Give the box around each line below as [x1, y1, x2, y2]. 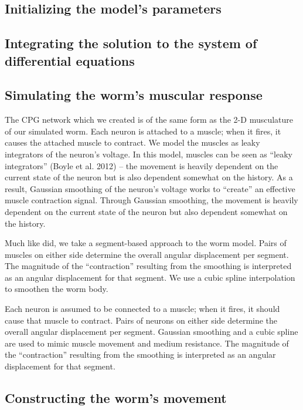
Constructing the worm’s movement [5, 389, 227, 407]
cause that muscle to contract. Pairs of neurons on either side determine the [5, 314, 278, 326]
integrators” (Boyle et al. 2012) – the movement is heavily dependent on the [5, 159, 278, 172]
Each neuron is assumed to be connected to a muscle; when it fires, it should [5, 303, 280, 315]
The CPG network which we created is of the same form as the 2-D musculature [5, 113, 294, 126]
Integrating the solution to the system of [5, 34, 257, 52]
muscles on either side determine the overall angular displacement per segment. [5, 248, 289, 260]
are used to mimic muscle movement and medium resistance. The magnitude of [5, 337, 289, 349]
